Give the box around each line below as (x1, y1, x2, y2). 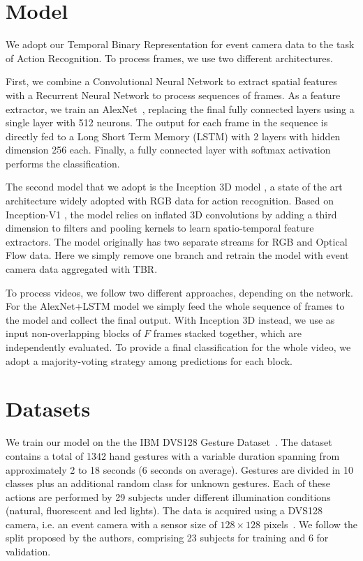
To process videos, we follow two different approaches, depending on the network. (6, 285, 353, 299)
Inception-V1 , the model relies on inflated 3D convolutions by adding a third (6, 207, 337, 221)
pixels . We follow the (263, 516, 357, 531)
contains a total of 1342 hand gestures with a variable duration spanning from (6, 448, 340, 463)
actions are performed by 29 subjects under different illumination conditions (6, 489, 331, 504)
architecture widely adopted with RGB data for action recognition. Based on (6, 193, 334, 208)
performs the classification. (6, 156, 120, 170)
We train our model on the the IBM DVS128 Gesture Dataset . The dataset (6, 435, 332, 449)
